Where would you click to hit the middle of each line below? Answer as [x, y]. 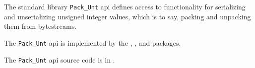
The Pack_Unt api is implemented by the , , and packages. [93, 42]
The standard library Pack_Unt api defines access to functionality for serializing [125, 6]
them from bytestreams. [40, 26]
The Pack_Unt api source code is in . [60, 59]
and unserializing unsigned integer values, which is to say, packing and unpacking [127, 16]
